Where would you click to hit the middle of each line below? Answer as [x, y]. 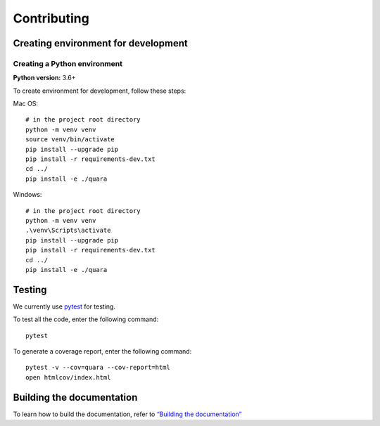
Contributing [51, 18]
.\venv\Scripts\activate [68, 231]
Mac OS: [26, 104]
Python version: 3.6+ [44, 78]
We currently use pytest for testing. [64, 306]
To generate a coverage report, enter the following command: [102, 351]
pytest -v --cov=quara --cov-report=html [98, 368]
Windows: [27, 195]
